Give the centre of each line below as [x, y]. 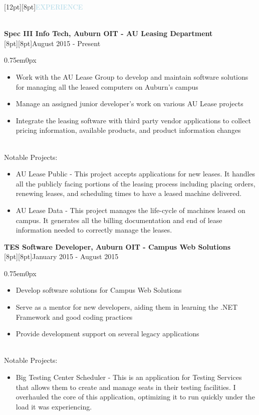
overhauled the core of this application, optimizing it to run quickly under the [135, 397]
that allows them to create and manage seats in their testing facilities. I [126, 387]
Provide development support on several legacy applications [107, 334]
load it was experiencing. [54, 406]
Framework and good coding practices [74, 317]
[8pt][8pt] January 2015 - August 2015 [61, 256]
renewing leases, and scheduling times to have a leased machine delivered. [129, 193]
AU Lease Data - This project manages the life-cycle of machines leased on [131, 210]
